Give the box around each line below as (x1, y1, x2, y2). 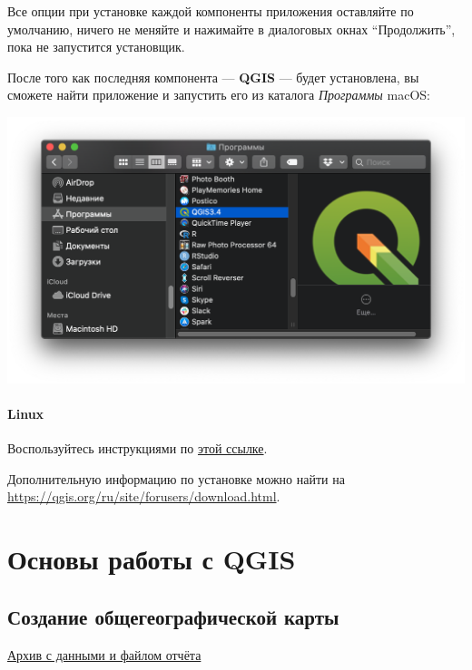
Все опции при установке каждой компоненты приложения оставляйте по (7, 2, 414, 20)
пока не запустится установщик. (7, 37, 185, 56)
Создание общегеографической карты (7, 602, 339, 630)
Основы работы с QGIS (7, 540, 296, 578)
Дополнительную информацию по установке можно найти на (7, 469, 345, 488)
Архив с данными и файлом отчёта (7, 645, 202, 664)
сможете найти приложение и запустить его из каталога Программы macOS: (7, 85, 430, 104)
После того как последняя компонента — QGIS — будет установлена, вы (7, 67, 419, 86)
